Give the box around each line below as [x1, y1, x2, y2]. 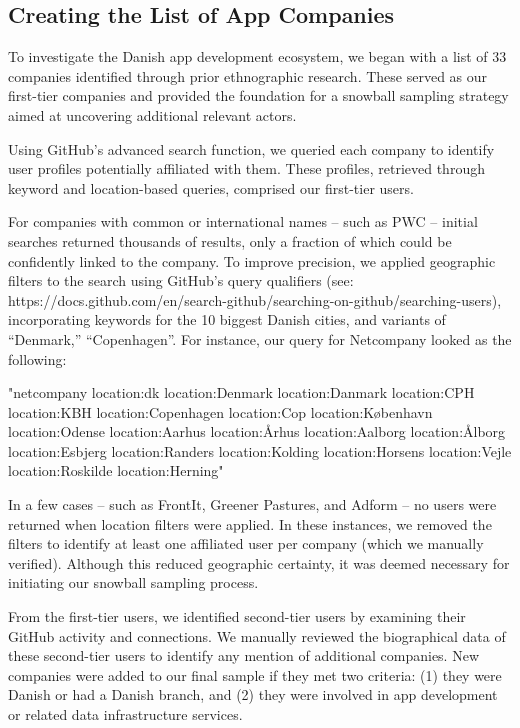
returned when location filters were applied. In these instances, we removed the [8, 513, 492, 534]
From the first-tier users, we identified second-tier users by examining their [8, 606, 466, 627]
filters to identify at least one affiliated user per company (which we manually [8, 533, 484, 554]
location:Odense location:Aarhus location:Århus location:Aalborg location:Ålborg [8, 421, 506, 442]
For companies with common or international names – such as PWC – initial [8, 211, 478, 232]
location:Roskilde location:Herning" [8, 460, 224, 481]
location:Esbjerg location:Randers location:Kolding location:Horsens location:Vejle [8, 440, 512, 461]
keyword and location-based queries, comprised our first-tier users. [8, 177, 414, 198]
